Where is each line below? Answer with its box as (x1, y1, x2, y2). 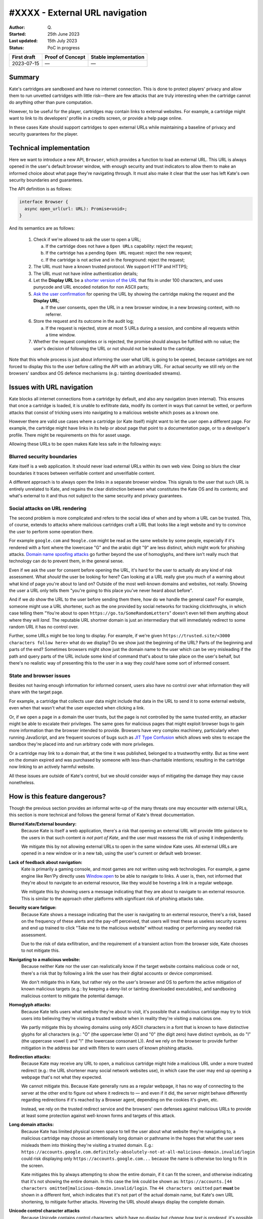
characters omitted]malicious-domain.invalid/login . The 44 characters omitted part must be (21, 1185, 240, 1191)
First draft (12, 54, 36, 60)
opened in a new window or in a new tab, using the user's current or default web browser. (21, 850, 202, 856)
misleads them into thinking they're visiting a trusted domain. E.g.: (21, 1142, 153, 1148)
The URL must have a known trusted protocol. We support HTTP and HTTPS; (33, 264, 188, 270)
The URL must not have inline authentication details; (33, 271, 138, 276)
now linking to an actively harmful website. (9, 764, 95, 770)
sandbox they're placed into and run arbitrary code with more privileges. (9, 741, 154, 747)
